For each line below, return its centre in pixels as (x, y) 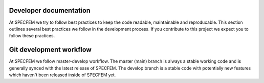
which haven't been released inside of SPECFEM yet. (62, 75)
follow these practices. (32, 36)
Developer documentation (50, 10)
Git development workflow (50, 50)
